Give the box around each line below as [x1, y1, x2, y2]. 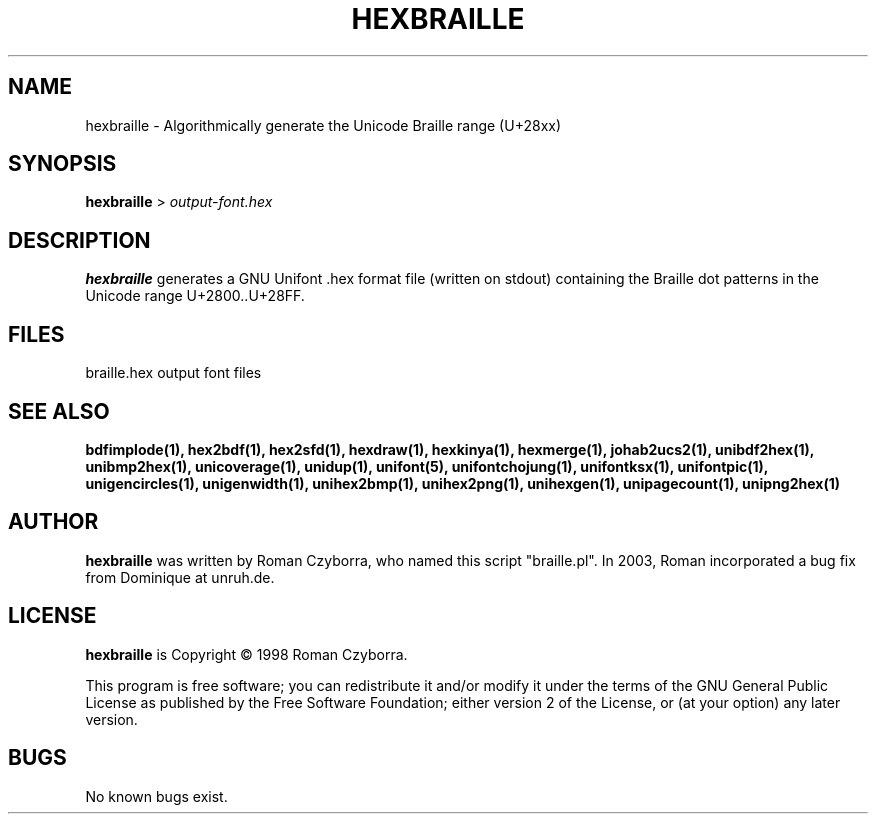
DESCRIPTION [8, 227, 151, 253]
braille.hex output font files [85, 364, 262, 382]
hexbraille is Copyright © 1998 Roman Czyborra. [85, 645, 408, 663]
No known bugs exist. [85, 787, 228, 805]
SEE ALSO [8, 398, 110, 424]
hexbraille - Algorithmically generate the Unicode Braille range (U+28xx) [85, 116, 562, 134]
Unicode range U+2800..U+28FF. [85, 287, 305, 305]
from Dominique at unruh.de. [85, 568, 275, 586]
